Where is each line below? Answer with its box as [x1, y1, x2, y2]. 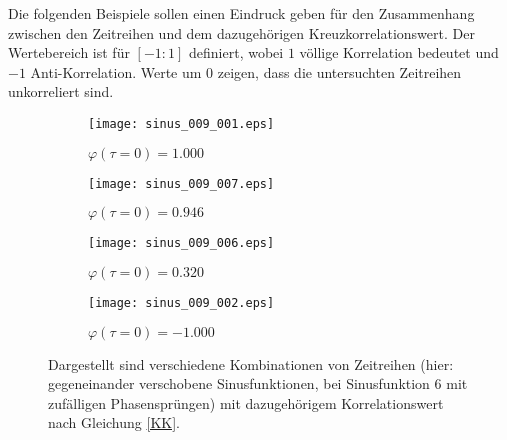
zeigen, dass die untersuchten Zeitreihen [217, 61, 462, 82]
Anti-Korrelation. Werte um [30, 61, 202, 82]
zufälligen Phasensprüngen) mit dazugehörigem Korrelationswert [48, 392, 444, 413]
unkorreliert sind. [8, 81, 114, 102]
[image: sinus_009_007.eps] [88, 176, 275, 191]
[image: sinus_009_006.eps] [88, 236, 275, 251]
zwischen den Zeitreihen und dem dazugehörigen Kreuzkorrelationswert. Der [8, 22, 475, 43]
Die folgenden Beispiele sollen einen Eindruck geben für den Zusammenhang [8, 3, 475, 23]
